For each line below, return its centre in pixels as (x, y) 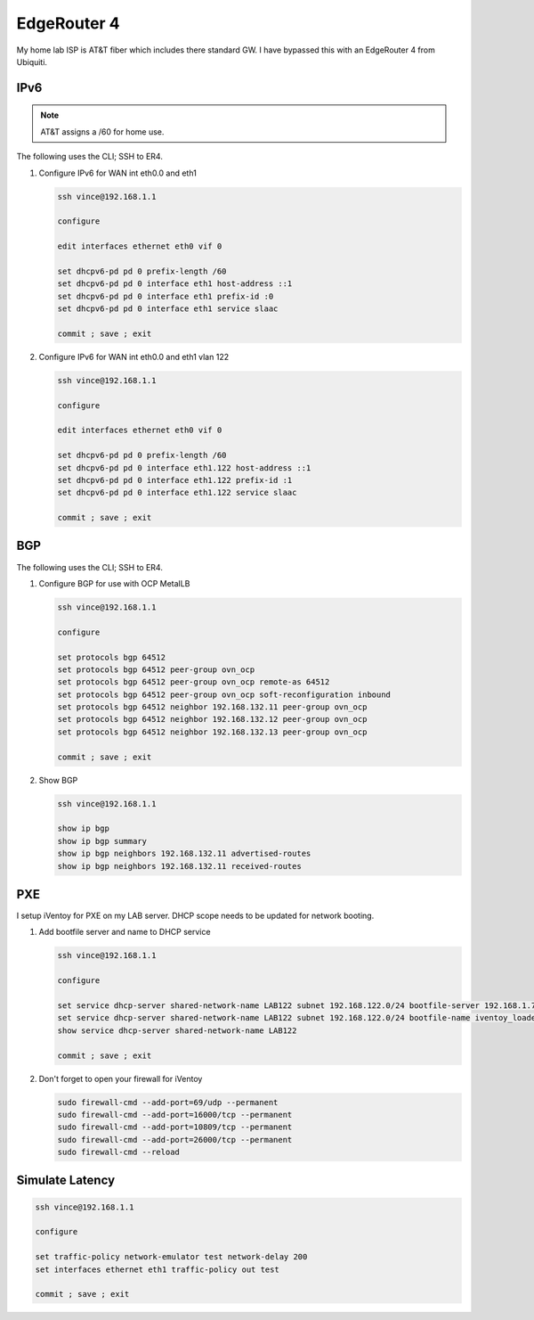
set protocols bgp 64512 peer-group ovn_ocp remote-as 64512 (194, 682)
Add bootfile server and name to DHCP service (125, 932)
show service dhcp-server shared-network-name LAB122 (177, 1030)
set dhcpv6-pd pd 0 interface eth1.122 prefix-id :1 (175, 480)
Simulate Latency (66, 1181)
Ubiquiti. (32, 61)
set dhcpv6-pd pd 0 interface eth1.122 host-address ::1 (184, 467)
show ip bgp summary (102, 841)
